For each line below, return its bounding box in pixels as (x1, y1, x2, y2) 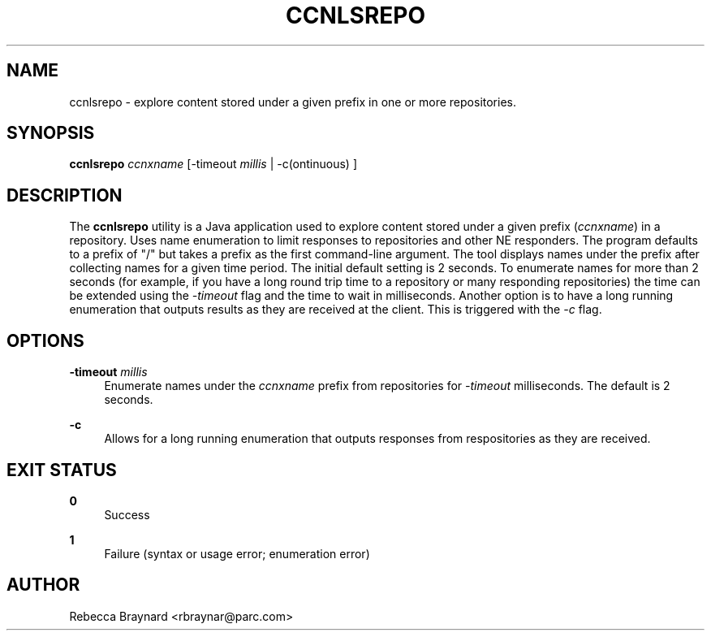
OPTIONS (6, 330, 84, 351)
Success (104, 507, 150, 522)
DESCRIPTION (6, 184, 123, 206)
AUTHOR (6, 574, 80, 596)
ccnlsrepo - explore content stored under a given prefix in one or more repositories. (69, 94, 516, 109)
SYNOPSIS (6, 123, 95, 144)
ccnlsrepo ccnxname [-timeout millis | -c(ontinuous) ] (69, 157, 358, 171)
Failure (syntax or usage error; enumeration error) (104, 546, 370, 561)
